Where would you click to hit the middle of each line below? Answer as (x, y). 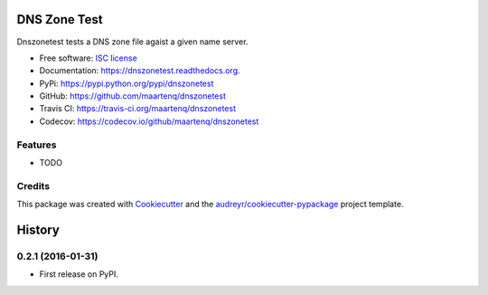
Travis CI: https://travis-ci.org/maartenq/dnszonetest (138, 109)
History (38, 229)
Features (37, 145)
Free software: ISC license (88, 58)
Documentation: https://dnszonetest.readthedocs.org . (140, 71)
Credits (33, 186)
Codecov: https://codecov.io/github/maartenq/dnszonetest (149, 121)
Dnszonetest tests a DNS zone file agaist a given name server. (132, 42)
